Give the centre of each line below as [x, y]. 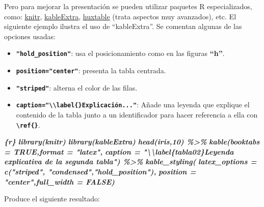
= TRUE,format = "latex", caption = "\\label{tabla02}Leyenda [119, 151]
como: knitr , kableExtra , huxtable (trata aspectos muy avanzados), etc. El [120, 16]
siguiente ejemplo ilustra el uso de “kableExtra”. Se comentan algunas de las [123, 26]
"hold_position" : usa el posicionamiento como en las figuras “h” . [120, 53]
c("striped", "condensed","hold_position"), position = [100, 172]
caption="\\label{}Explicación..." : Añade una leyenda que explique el [133, 105]
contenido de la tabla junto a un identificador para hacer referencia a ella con [137, 114]
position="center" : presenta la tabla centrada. [91, 70]
